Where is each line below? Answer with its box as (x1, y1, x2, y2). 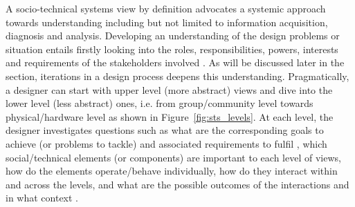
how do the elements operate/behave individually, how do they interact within (6, 164, 338, 178)
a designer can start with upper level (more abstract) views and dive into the (6, 82, 333, 97)
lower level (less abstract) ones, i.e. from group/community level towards (6, 96, 313, 110)
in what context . (6, 190, 79, 205)
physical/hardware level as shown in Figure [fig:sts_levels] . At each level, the (6, 109, 334, 124)
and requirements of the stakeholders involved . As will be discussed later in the (6, 55, 345, 70)
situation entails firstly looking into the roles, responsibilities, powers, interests (6, 41, 338, 56)
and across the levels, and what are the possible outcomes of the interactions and (6, 177, 349, 191)
